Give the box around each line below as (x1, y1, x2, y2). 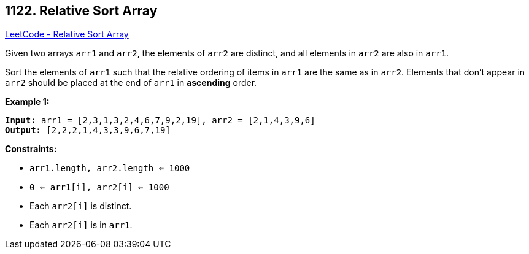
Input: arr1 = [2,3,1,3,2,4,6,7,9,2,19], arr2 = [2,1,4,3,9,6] (5, 115, 315, 126)
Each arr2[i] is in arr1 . (29, 220, 133, 231)
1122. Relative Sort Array (5, 3, 158, 18)
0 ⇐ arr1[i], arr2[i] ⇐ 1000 (29, 182, 169, 193)
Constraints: (5, 144, 57, 155)
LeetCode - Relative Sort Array (5, 29, 129, 40)
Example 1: (5, 96, 50, 107)
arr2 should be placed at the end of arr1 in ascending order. (5, 77, 257, 88)
